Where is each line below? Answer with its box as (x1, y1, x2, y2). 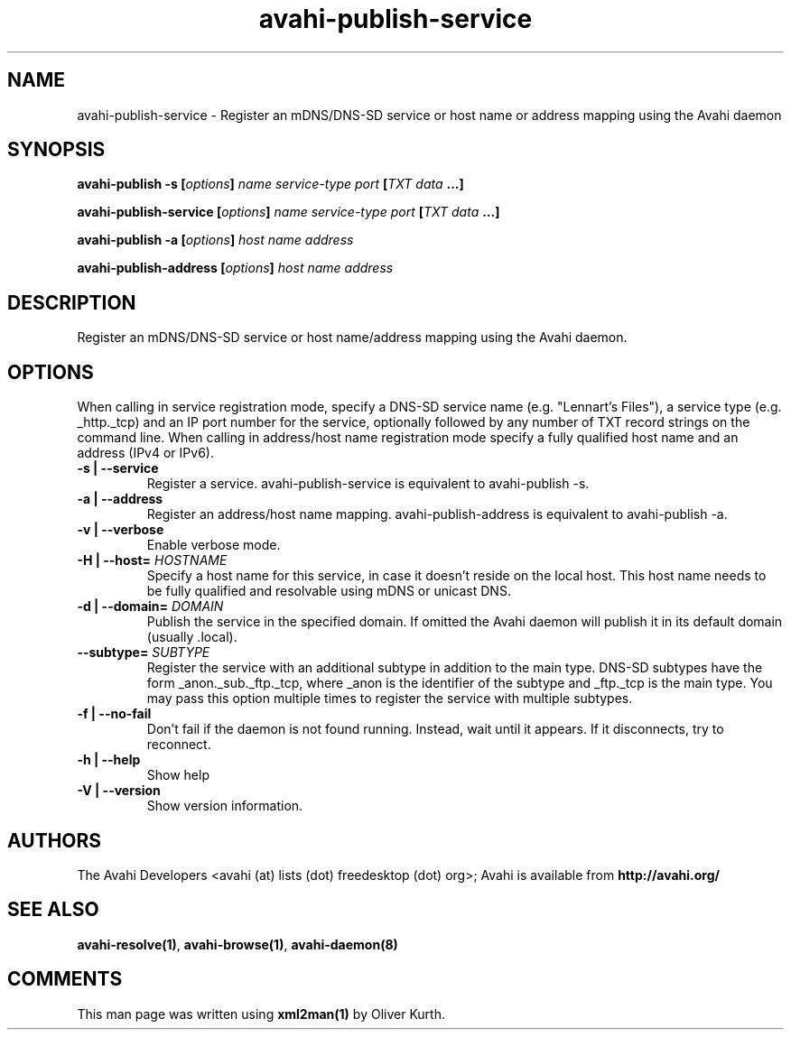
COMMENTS (7, 968, 123, 991)
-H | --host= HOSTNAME (77, 552, 228, 569)
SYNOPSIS (7, 138, 106, 162)
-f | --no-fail (77, 706, 152, 722)
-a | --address (77, 491, 163, 507)
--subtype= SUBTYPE (77, 644, 210, 661)
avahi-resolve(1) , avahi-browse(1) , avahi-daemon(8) (77, 936, 398, 952)
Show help (146, 767, 209, 783)
